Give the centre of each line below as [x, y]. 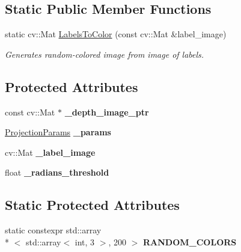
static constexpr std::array [53, 230]
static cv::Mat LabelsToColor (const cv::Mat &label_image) [116, 34]
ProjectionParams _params [58, 132]
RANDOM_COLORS [190, 241]
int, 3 [85, 241]
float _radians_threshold [57, 172]
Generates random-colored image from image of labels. [105, 54]
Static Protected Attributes [92, 205]
